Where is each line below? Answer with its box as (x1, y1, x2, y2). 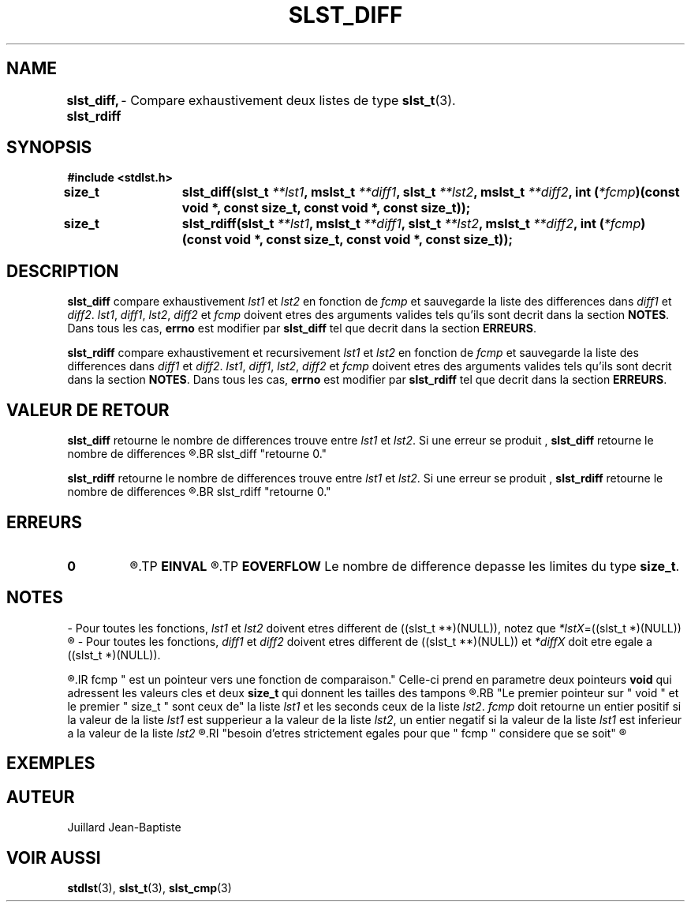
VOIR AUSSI (6, 847, 101, 868)
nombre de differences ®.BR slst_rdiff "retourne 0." (67, 485, 331, 499)
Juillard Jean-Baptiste (67, 820, 181, 835)
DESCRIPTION (6, 261, 119, 281)
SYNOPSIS (6, 137, 92, 158)
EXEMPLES (6, 753, 95, 774)
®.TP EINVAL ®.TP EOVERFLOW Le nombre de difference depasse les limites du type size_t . (129, 557, 680, 574)
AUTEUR (6, 786, 75, 807)
